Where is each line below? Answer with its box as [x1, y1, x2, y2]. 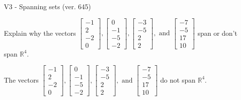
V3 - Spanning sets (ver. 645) [4, 1, 91, 11]
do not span [160, 74, 196, 85]
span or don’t [197, 28, 238, 38]
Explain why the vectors [4, 28, 76, 38]
